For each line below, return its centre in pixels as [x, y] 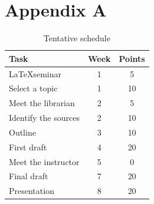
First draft [28, 147]
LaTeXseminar [35, 73]
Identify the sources [44, 118]
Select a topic [33, 88]
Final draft [29, 176]
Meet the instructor [44, 161]
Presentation [32, 191]
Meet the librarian [42, 103]
